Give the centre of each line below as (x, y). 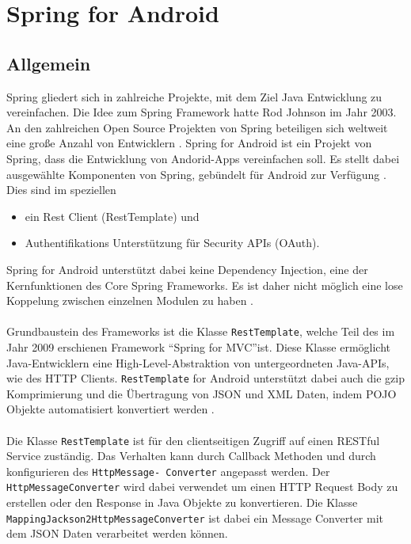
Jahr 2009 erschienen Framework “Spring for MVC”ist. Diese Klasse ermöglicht (198, 346)
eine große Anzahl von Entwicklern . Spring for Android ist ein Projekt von (189, 143)
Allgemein (49, 63)
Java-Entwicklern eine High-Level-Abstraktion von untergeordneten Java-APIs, (198, 362)
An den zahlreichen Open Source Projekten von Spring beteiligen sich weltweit (197, 127)
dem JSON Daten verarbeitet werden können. (117, 533)
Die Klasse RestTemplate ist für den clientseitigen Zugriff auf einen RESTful (193, 440)
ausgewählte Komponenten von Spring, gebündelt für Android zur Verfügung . (196, 174)
